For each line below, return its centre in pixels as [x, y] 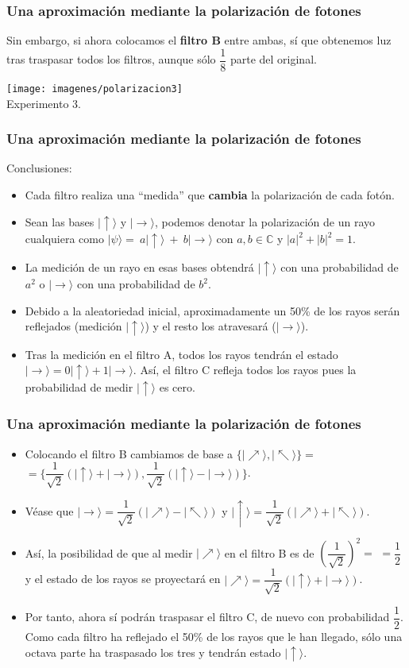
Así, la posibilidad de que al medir [109, 552]
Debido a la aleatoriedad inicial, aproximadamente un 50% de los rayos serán [212, 310]
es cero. [177, 386]
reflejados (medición [73, 326]
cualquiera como [65, 239]
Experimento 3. [44, 103]
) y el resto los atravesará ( [210, 326]
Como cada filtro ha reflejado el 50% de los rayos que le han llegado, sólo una [214, 636]
